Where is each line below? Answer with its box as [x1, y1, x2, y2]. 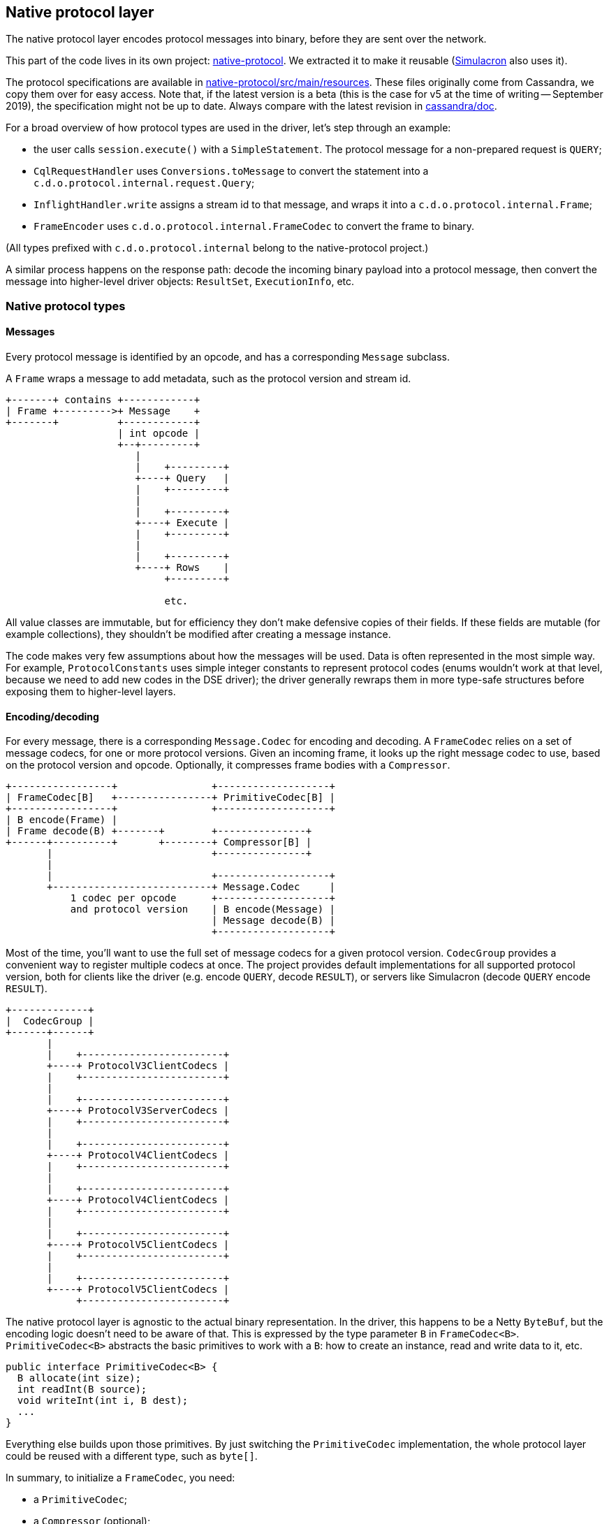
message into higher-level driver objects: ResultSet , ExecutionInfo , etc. [6, 275, 355, 288]
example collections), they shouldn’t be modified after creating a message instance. [6, 628, 391, 641]
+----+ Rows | [135, 562, 230, 574]
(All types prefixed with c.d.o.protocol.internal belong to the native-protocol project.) [6, 242, 429, 254]
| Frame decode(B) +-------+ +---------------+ [6, 825, 312, 837]
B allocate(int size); [17, 1372, 141, 1384]
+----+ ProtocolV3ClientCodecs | [47, 1060, 230, 1072]
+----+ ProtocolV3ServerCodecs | [47, 1105, 230, 1117]
